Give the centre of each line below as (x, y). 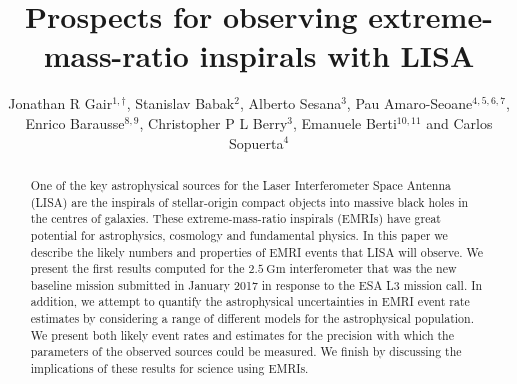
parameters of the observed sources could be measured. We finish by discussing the (246, 351)
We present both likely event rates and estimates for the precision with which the (242, 334)
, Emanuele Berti (344, 122)
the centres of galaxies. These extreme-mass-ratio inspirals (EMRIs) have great (235, 218)
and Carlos (459, 122)
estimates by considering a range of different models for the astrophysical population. (252, 318)
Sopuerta (256, 142)
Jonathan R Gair (60, 103)
